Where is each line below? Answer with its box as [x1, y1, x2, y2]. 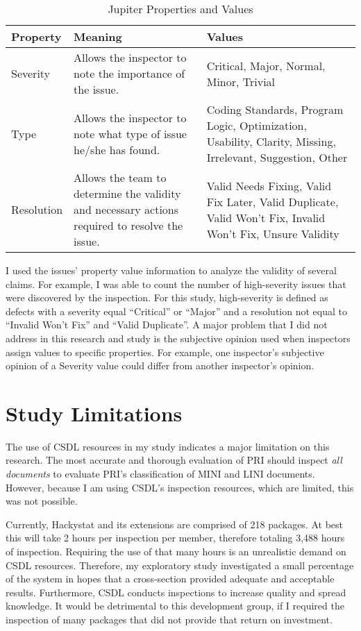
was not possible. [6, 494, 78, 508]
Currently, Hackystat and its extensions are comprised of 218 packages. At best [6, 516, 343, 531]
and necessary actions [74, 201, 179, 217]
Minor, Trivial [206, 73, 276, 90]
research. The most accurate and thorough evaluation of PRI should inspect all [6, 453, 342, 467]
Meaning [74, 28, 122, 44]
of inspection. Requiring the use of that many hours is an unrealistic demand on [6, 544, 346, 559]
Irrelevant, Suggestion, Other [206, 149, 348, 165]
